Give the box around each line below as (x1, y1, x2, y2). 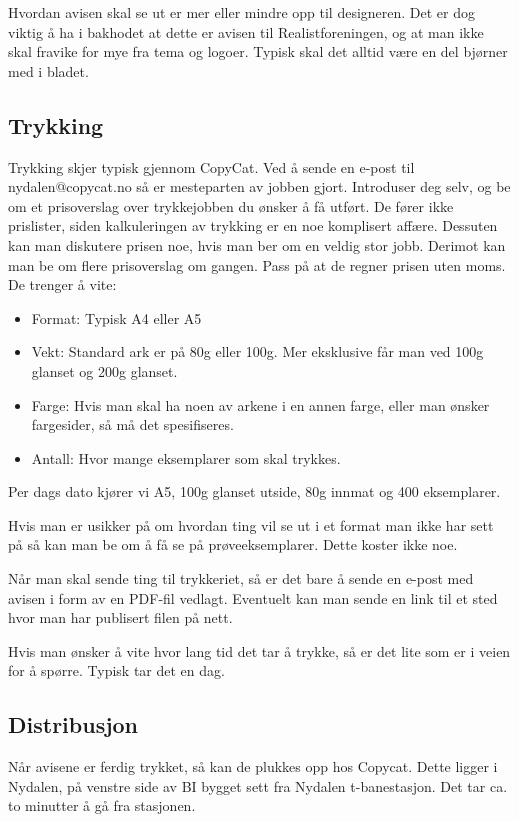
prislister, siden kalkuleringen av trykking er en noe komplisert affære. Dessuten (8, 215, 498, 236)
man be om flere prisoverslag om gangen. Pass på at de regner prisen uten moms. (8, 254, 506, 275)
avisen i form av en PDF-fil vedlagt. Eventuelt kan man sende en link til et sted (8, 587, 498, 608)
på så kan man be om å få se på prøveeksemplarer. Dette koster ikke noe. (8, 534, 458, 555)
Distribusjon (8, 709, 139, 740)
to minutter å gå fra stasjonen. (8, 795, 196, 816)
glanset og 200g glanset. (31, 360, 178, 381)
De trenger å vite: (8, 274, 117, 295)
